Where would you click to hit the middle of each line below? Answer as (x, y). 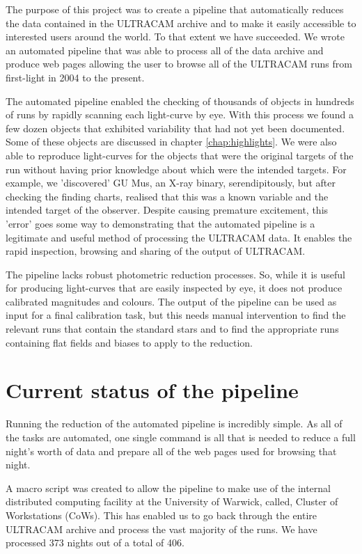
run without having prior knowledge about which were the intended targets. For (176, 169)
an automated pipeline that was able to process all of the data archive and (165, 50)
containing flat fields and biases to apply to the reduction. (129, 342)
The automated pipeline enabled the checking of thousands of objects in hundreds (180, 101)
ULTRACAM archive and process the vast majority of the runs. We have (162, 529)
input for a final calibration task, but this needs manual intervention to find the (176, 315)
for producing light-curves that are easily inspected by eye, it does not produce (174, 288)
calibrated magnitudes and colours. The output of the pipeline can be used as (171, 301)
